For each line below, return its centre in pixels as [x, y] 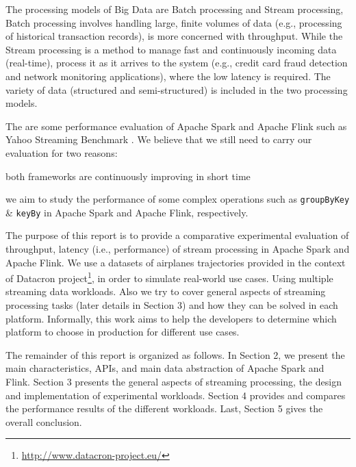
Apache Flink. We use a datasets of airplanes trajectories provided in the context [176, 262]
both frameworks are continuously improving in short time [128, 176]
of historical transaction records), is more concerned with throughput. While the [174, 36]
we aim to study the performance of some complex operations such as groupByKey [178, 199]
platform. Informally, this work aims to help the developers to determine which [171, 318]
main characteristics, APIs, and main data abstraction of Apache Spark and [165, 368]
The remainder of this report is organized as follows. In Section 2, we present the [175, 354]
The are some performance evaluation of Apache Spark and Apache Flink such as [176, 126]
